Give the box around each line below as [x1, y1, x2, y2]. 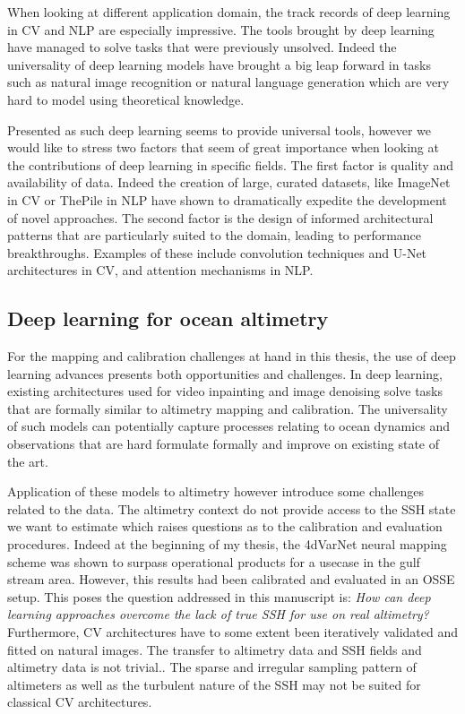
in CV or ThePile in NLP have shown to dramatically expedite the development [7, 190, 447, 209]
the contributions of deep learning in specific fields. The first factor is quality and [7, 155, 453, 174]
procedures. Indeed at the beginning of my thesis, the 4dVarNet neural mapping [7, 535, 447, 554]
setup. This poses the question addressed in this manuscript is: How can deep [7, 587, 431, 606]
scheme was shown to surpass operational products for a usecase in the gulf [7, 552, 420, 571]
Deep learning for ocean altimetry [7, 305, 329, 332]
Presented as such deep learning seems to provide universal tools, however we [7, 120, 431, 139]
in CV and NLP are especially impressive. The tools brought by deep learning [7, 20, 435, 39]
